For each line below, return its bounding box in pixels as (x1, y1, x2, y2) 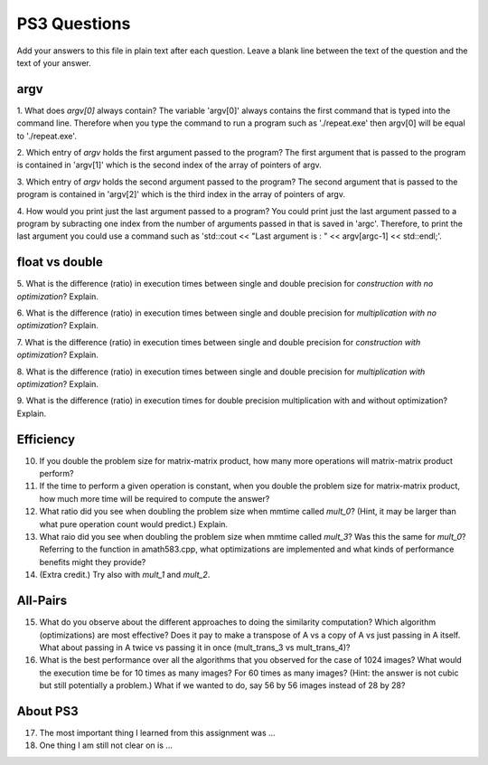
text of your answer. (16, 57, 92, 68)
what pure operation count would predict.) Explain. (39, 518, 229, 529)
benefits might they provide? (39, 556, 146, 567)
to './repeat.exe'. (16, 130, 77, 141)
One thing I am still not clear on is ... (39, 740, 174, 751)
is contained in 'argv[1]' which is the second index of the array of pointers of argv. (16, 159, 323, 171)
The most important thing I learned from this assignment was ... (39, 727, 276, 738)
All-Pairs (16, 593, 68, 609)
